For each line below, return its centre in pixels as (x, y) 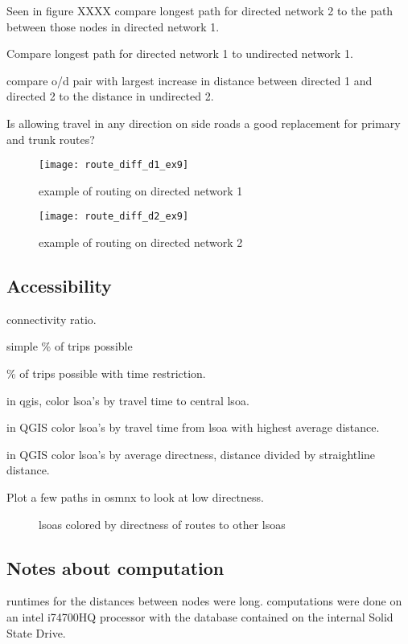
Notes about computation (115, 567)
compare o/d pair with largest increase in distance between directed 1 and (190, 80)
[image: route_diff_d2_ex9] (114, 217)
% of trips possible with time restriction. (106, 373)
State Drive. (36, 632)
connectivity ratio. (52, 319)
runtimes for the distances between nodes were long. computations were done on (204, 601)
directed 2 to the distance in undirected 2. (110, 96)
